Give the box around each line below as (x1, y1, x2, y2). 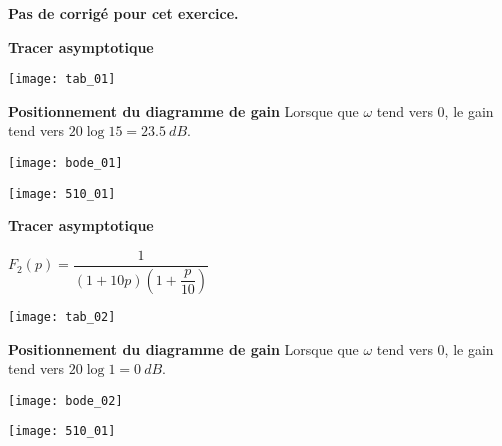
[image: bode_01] (8, 156, 123, 171)
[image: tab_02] (8, 309, 116, 324)
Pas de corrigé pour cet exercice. (8, 3, 239, 23)
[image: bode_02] (8, 393, 123, 408)
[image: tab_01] (8, 72, 116, 87)
